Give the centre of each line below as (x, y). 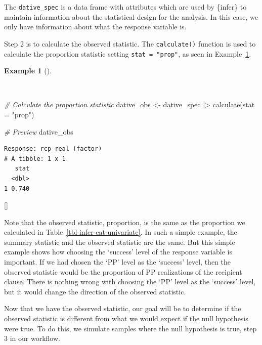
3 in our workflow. (32, 338)
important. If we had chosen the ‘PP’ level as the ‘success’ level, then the (117, 262)
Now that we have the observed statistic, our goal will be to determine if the (123, 308)
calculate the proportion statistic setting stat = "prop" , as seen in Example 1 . (128, 53)
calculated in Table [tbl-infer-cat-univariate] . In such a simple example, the (121, 232)
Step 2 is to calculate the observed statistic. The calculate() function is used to (130, 43)
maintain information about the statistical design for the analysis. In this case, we (131, 16)
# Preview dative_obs (39, 131)
